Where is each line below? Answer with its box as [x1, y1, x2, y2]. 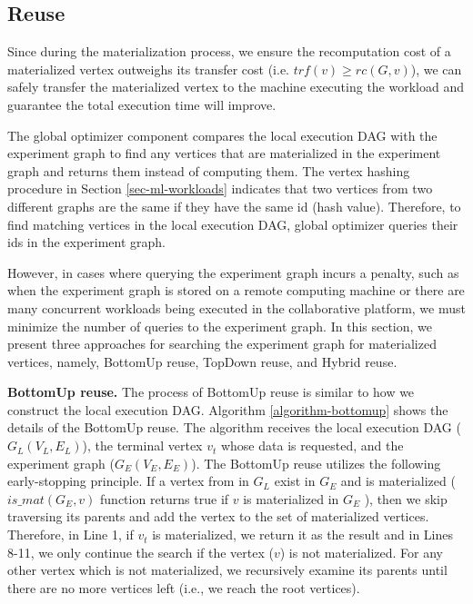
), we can [410, 59, 462, 78]
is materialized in [243, 489, 339, 508]
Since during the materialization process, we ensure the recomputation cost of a [7, 42, 451, 61]
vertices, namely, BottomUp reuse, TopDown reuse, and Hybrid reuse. [7, 352, 398, 371]
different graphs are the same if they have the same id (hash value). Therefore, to [7, 196, 461, 215]
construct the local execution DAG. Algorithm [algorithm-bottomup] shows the [7, 400, 448, 419]
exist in [274, 471, 316, 490]
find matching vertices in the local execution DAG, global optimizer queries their [7, 214, 458, 233]
